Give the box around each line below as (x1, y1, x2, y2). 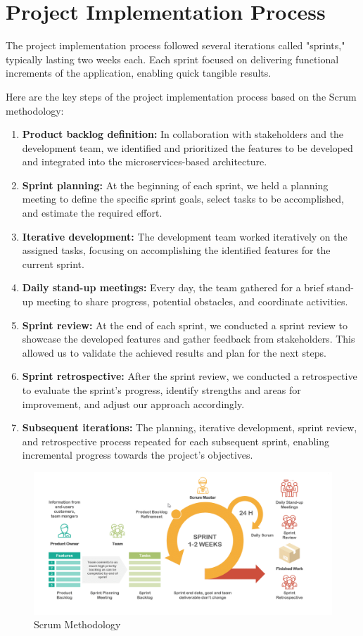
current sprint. (22, 256, 84, 271)
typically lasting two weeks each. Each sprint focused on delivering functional (6, 51, 339, 66)
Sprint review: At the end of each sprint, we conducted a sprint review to (22, 317, 348, 332)
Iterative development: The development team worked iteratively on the (22, 229, 348, 243)
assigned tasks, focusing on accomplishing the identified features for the (22, 243, 331, 257)
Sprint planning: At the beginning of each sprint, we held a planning (22, 177, 329, 192)
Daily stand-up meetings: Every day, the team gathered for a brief (22, 280, 324, 295)
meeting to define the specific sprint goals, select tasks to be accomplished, (22, 191, 344, 206)
